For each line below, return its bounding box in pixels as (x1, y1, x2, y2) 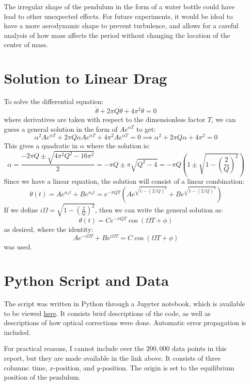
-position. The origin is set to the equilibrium (100, 362, 234, 372)
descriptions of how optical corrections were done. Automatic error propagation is (4, 317, 246, 328)
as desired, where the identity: (4, 224, 94, 234)
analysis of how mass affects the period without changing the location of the (4, 30, 230, 40)
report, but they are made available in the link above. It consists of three (4, 353, 221, 363)
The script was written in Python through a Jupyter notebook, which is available (4, 298, 245, 309)
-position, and (53, 362, 94, 372)
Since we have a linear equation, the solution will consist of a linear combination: (4, 176, 245, 186)
